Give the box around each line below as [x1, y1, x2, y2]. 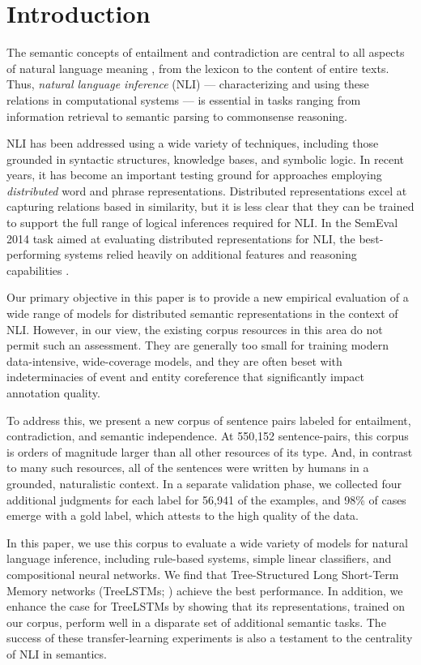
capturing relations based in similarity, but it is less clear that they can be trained [6, 198, 415, 215]
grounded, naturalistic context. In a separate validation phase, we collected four [6, 474, 402, 491]
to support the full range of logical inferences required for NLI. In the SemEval [6, 214, 398, 231]
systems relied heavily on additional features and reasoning [64, 246, 357, 263]
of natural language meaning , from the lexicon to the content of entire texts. [6, 59, 389, 76]
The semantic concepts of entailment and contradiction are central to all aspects [6, 44, 405, 61]
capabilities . [6, 261, 70, 278]
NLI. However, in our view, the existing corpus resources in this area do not [6, 320, 383, 337]
